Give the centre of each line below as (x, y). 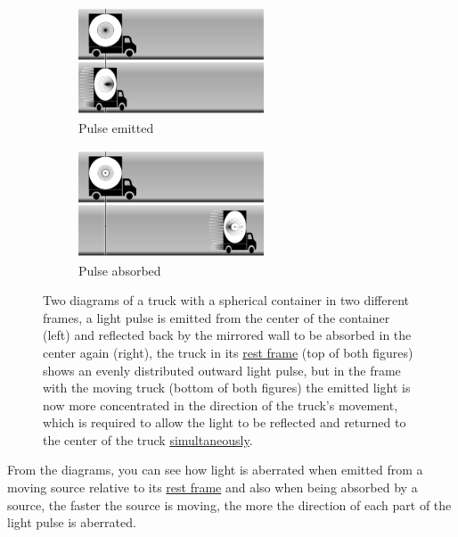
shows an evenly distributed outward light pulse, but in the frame (222, 370)
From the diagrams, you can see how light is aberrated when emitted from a (215, 470)
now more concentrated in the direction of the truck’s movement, (221, 405)
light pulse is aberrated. (72, 522)
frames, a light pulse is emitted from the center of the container (217, 317)
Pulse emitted (116, 127)
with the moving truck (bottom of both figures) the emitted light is (227, 388)
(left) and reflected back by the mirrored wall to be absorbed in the (227, 335)
